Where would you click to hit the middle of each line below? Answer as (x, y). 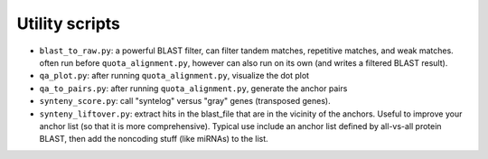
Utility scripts (69, 23)
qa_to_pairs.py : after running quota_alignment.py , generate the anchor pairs (193, 88)
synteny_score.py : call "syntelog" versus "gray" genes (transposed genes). (185, 101)
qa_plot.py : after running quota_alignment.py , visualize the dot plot (174, 76)
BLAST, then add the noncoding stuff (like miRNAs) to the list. (154, 139)
